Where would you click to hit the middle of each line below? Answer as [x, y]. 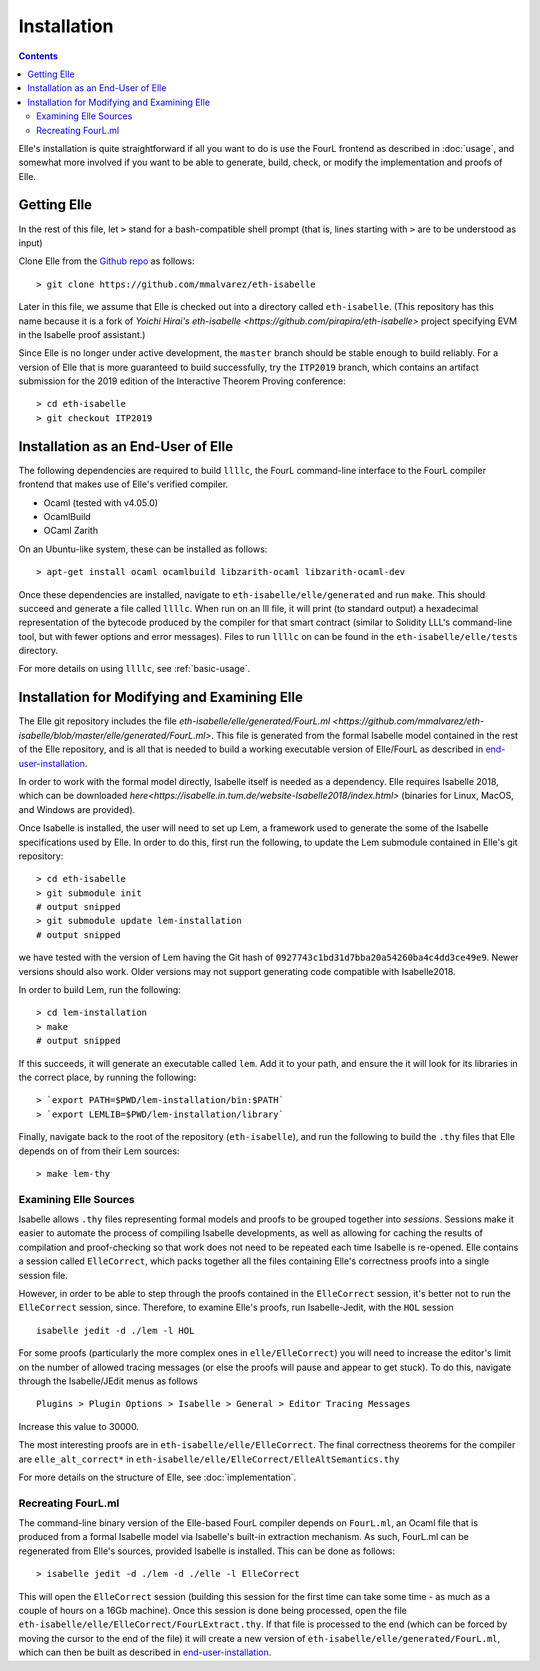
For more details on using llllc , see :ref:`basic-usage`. [134, 669]
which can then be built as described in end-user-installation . [145, 1652]
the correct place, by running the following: [107, 1077]
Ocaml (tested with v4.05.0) [101, 502]
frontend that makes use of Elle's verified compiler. [123, 484]
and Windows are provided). [77, 809]
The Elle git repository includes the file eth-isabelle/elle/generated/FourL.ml [174, 721]
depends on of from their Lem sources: [99, 1151]
